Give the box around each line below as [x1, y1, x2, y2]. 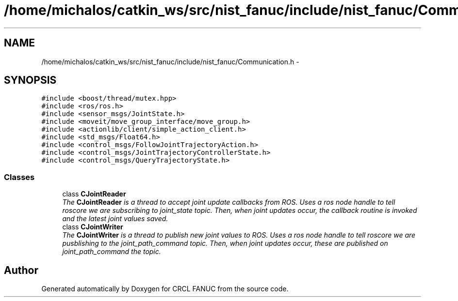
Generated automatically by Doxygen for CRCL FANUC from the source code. [41, 285, 289, 293]
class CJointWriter [62, 223, 123, 231]
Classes [4, 172, 35, 182]
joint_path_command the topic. [62, 247, 161, 256]
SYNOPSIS [4, 74, 57, 87]
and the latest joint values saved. [62, 214, 168, 223]
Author [4, 264, 38, 276]
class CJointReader [62, 190, 126, 198]
